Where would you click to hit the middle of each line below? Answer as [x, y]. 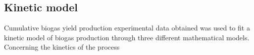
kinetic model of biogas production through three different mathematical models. [127, 37]
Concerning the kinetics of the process [62, 47]
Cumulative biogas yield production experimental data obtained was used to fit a [127, 28]
